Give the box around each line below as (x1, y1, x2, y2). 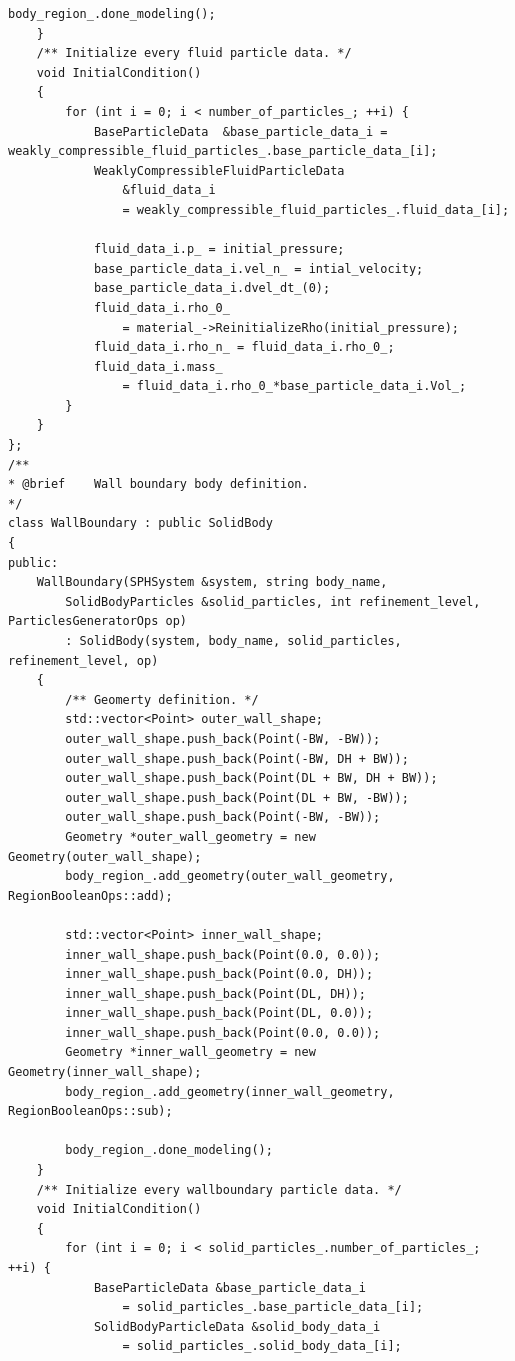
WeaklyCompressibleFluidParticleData (93, 163, 345, 178)
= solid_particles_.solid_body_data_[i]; (122, 1339, 402, 1354)
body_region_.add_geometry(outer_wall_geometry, (65, 869, 395, 884)
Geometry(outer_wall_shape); (8, 849, 202, 864)
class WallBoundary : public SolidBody (8, 516, 273, 531)
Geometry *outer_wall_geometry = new (65, 829, 316, 844)
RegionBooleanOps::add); (8, 888, 173, 903)
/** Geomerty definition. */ (65, 692, 259, 707)
